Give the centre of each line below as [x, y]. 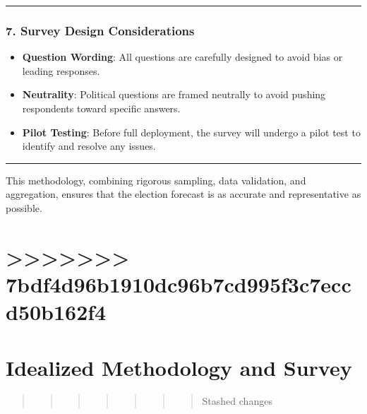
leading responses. [61, 70]
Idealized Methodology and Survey [179, 367]
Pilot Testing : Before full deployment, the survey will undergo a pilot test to [191, 132]
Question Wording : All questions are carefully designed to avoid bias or [182, 57]
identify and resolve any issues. [89, 146]
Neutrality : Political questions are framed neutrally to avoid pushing [174, 94]
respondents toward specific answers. [101, 108]
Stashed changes [237, 401]
